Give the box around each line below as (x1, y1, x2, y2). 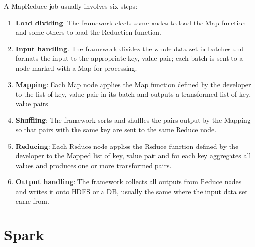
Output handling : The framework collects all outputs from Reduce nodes (15, 176, 242, 187)
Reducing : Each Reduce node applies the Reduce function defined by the (15, 141, 239, 151)
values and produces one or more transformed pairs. (15, 160, 172, 170)
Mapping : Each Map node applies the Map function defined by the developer (15, 79, 251, 89)
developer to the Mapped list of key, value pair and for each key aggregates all (15, 150, 251, 161)
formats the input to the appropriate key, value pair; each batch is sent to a (15, 53, 243, 63)
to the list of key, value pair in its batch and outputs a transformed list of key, (15, 89, 251, 99)
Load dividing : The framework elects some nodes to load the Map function (15, 17, 246, 27)
